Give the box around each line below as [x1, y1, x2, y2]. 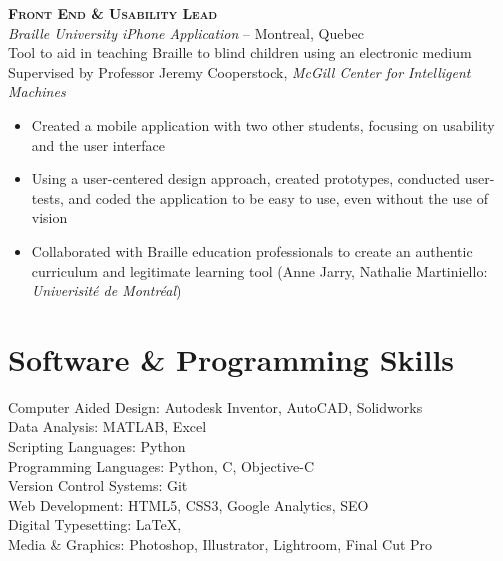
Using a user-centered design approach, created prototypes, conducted [31, 168, 461, 189]
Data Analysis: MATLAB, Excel [8, 416, 207, 437]
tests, [31, 187, 64, 208]
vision [31, 207, 68, 228]
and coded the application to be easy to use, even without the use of [68, 187, 488, 208]
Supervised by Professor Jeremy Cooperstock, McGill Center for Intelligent [8, 61, 471, 82]
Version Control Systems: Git [8, 475, 188, 496]
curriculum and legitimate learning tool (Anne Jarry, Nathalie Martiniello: [31, 260, 488, 281]
